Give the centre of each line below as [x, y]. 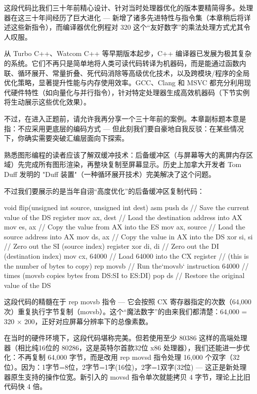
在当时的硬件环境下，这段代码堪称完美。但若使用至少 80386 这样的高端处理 [126, 338]
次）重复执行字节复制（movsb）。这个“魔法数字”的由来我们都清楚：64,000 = [126, 311]
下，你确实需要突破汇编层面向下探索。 [66, 138]
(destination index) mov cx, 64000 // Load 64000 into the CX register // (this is [127, 256]
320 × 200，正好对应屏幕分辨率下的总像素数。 [78, 321]
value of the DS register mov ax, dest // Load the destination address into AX [123, 217]
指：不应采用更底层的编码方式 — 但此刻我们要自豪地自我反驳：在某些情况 [124, 128]
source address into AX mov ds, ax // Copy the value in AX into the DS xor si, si [128, 236]
